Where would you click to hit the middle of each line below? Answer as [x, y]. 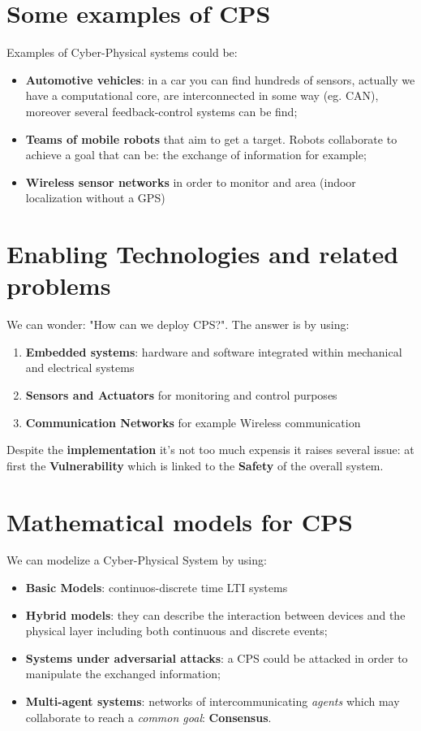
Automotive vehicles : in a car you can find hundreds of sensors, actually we [220, 79]
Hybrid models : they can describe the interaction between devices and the [215, 614]
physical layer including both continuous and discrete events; [176, 631]
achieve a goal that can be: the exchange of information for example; [196, 155]
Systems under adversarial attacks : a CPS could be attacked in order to [217, 657]
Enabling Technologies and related [203, 254]
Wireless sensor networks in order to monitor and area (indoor [191, 182]
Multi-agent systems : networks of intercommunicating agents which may [213, 701]
